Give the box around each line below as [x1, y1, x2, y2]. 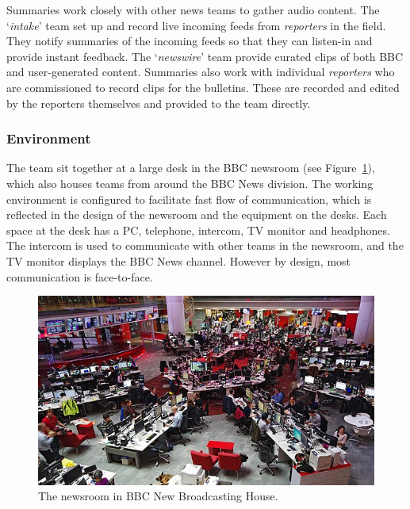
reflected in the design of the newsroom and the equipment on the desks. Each [6, 206, 387, 223]
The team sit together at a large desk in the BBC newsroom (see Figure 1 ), [6, 159, 375, 176]
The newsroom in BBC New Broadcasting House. [38, 488, 278, 504]
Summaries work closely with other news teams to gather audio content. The [6, 2, 380, 17]
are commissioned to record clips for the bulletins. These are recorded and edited [6, 78, 400, 95]
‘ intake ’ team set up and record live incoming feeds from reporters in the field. [6, 17, 386, 33]
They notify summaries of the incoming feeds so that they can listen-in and [6, 33, 373, 49]
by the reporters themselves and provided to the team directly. [6, 94, 311, 111]
